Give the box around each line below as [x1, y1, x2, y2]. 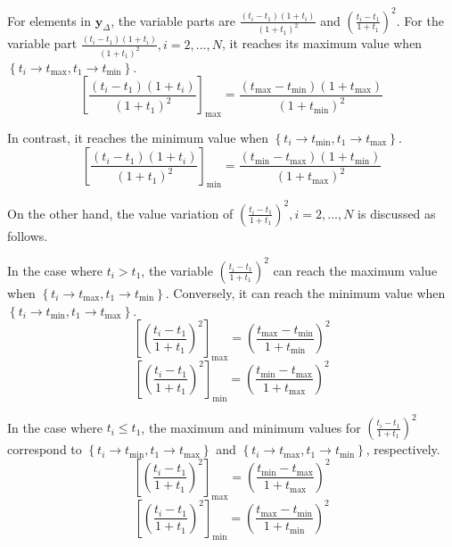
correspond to [7, 440, 82, 459]
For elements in [7, 11, 92, 29]
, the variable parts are [111, 11, 235, 29]
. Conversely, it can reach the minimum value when [165, 283, 446, 302]
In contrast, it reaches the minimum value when [7, 128, 269, 146]
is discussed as [357, 203, 436, 222]
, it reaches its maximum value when [222, 34, 423, 53]
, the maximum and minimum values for [141, 418, 361, 436]
